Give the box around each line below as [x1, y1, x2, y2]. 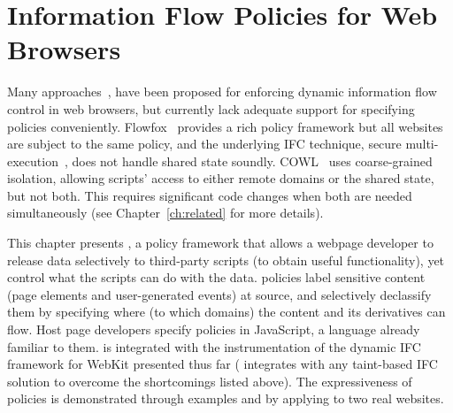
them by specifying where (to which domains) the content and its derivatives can [7, 302, 446, 321]
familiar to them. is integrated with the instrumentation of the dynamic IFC [7, 337, 421, 356]
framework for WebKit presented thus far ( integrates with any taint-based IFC [7, 355, 438, 373]
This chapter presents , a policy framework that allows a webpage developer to [7, 233, 434, 252]
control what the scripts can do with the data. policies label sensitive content [7, 268, 426, 287]
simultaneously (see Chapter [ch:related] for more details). [7, 203, 324, 222]
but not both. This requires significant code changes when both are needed [7, 186, 412, 204]
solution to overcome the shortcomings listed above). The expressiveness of [7, 371, 412, 390]
